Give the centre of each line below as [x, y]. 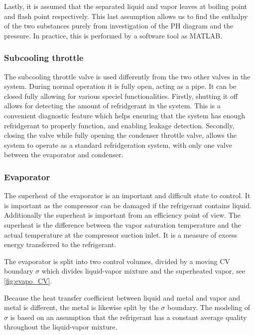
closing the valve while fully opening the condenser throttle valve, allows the [120, 135]
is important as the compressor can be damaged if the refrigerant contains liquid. [128, 205]
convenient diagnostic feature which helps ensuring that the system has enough [125, 115]
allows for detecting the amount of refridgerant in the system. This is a [112, 106]
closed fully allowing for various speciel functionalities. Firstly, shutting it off [121, 96]
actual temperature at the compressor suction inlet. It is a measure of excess [121, 234]
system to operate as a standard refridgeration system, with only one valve [118, 145]
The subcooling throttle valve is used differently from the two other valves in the [127, 76]
